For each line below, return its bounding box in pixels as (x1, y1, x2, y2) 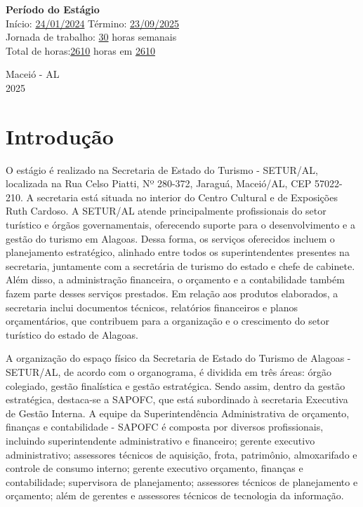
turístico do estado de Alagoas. (6, 327, 138, 342)
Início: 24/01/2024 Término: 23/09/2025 (6, 15, 179, 30)
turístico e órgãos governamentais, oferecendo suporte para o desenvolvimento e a (6, 217, 355, 232)
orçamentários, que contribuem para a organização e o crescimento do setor (6, 313, 329, 328)
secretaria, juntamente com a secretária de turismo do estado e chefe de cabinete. (6, 258, 355, 273)
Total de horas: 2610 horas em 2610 (6, 43, 155, 58)
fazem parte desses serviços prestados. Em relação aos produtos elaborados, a (6, 286, 338, 301)
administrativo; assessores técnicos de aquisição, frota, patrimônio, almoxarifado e (6, 447, 357, 461)
